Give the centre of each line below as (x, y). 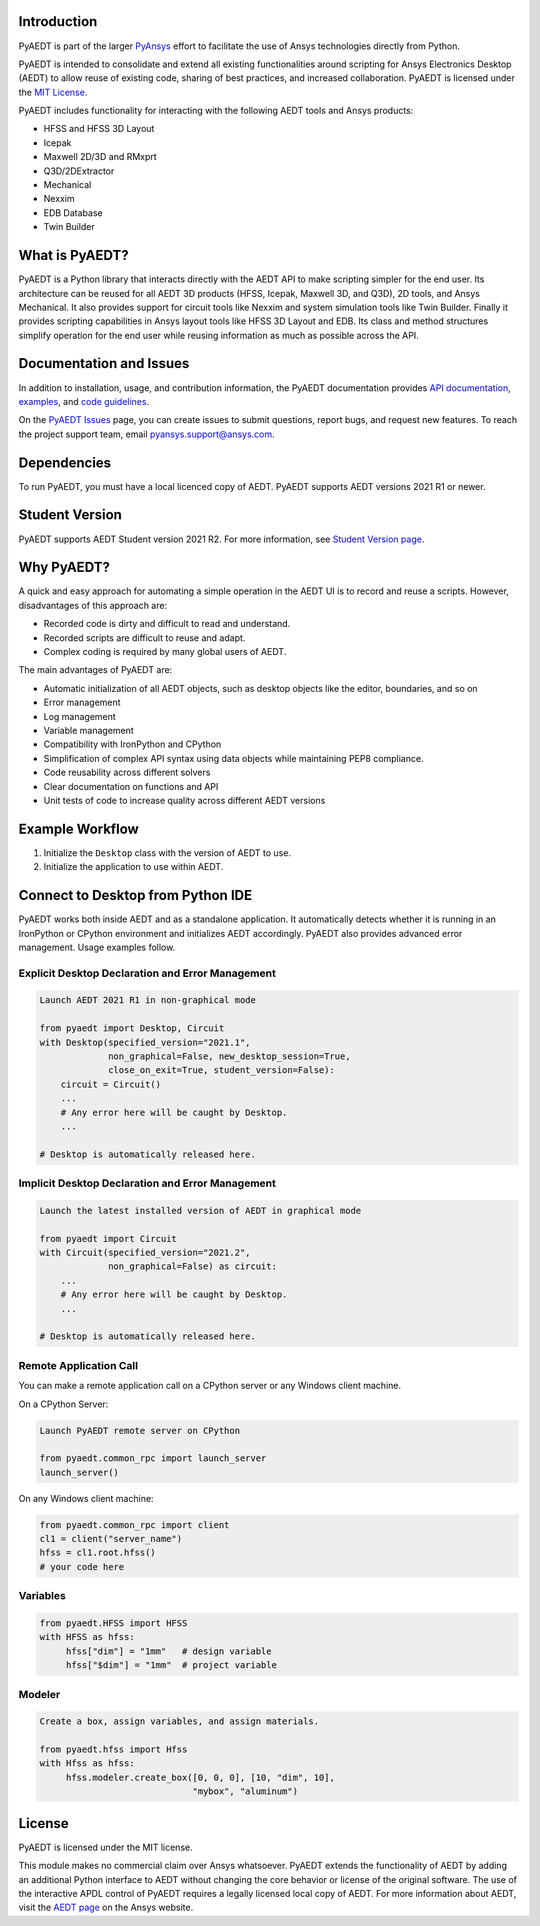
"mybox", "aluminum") (245, 1791)
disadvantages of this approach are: (93, 605)
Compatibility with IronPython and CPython (132, 744)
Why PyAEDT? (64, 567)
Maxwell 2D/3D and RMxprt (100, 157)
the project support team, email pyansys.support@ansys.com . (146, 434)
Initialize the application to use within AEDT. (133, 867)
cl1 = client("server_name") (111, 1539)
